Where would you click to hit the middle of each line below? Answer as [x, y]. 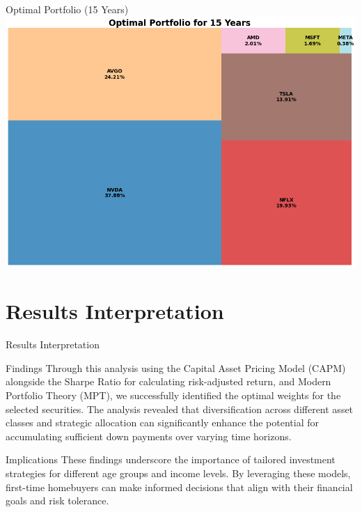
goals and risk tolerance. [57, 501]
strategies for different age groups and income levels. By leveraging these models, [178, 473]
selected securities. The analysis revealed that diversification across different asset [180, 409]
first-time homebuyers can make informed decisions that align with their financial [179, 487]
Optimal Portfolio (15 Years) [67, 9]
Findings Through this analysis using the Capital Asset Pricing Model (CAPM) [176, 367]
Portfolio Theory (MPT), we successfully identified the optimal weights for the [173, 395]
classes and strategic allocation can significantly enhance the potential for [163, 422]
